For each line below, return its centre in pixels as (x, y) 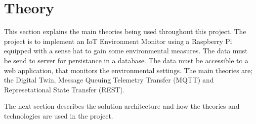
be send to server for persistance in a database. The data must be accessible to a (126, 60)
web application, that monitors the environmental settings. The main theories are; (128, 70)
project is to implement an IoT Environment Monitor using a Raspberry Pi (118, 41)
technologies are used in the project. (59, 115)
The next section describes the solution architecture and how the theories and (122, 106)
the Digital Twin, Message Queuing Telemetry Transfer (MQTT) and (109, 80)
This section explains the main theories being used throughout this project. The (125, 31)
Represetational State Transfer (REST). (64, 89)
